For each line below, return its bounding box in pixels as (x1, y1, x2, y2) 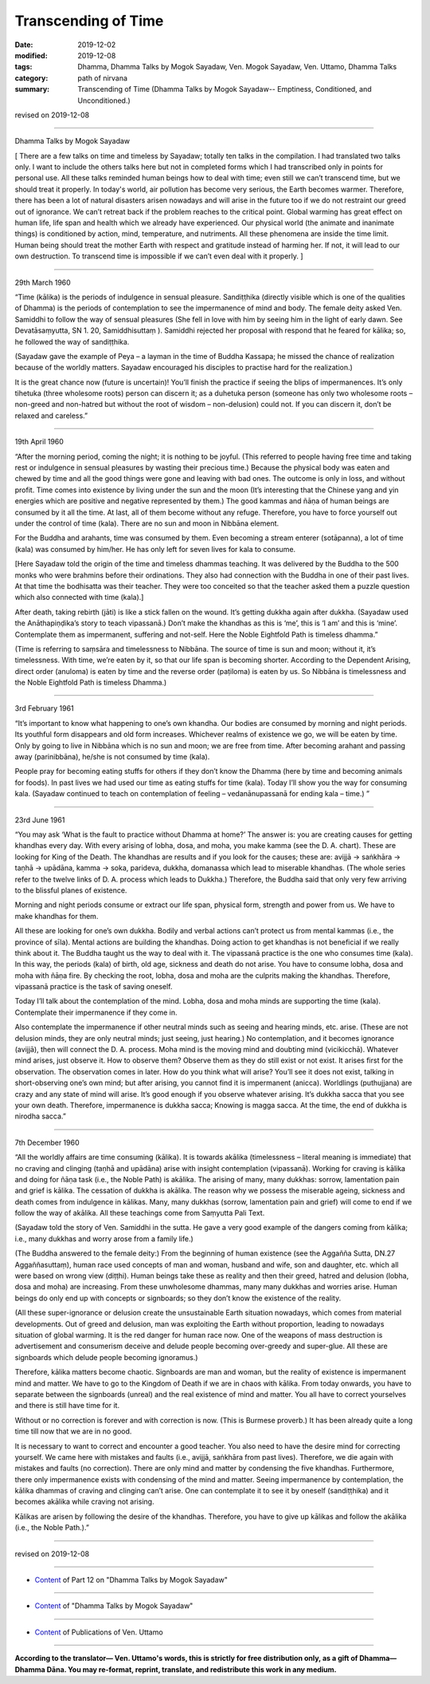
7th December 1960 (14, 1138, 80, 1147)
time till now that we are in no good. (14, 1426, 132, 1436)
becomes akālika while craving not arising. (14, 1497, 154, 1507)
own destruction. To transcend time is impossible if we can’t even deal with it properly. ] (14, 251, 303, 261)
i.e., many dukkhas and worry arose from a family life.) (14, 1233, 194, 1244)
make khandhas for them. (14, 911, 99, 921)
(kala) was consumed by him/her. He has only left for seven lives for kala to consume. (14, 544, 296, 554)
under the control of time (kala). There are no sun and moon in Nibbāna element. (14, 519, 279, 528)
